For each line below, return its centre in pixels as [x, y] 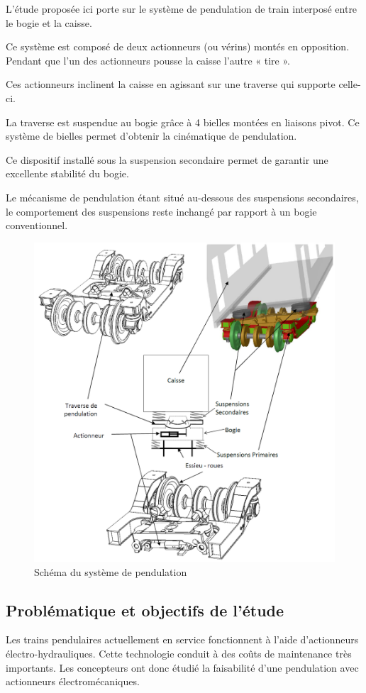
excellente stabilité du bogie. [67, 173]
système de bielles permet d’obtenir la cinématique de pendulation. [151, 136]
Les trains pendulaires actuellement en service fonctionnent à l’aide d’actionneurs [182, 639]
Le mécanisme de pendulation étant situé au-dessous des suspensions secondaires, [182, 197]
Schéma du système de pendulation [111, 571]
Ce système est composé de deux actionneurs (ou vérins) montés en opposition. [178, 46]
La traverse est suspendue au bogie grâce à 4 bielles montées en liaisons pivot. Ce [183, 122]
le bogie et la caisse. [49, 22]
